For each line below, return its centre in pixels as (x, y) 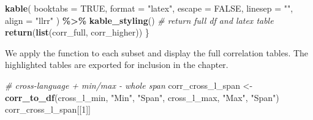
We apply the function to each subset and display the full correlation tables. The (157, 52)
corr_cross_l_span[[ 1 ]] (48, 109)
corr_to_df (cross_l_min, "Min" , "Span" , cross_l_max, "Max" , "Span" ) (142, 97)
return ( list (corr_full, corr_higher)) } (77, 32)
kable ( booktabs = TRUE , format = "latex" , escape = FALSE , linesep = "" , (149, 8)
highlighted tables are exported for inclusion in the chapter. (117, 65)
